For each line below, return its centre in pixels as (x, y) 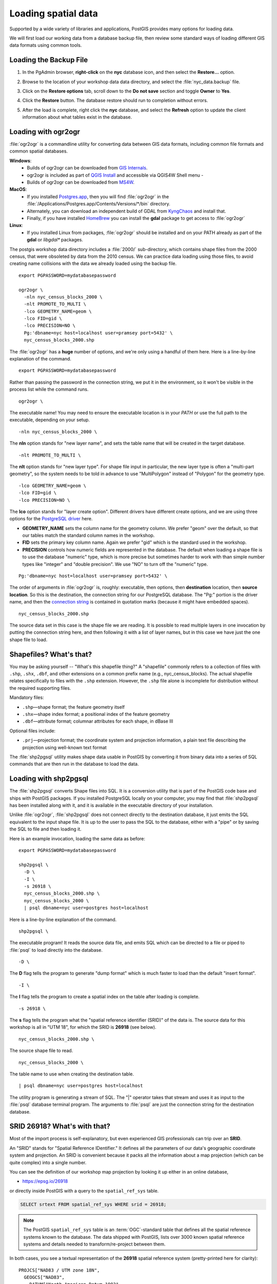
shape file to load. (28, 639)
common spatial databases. (39, 151)
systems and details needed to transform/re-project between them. (95, 1244)
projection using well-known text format (65, 747)
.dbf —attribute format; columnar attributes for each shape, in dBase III (98, 721)
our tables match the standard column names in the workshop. (88, 535)
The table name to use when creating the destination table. (72, 1074)
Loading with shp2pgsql (49, 779)
